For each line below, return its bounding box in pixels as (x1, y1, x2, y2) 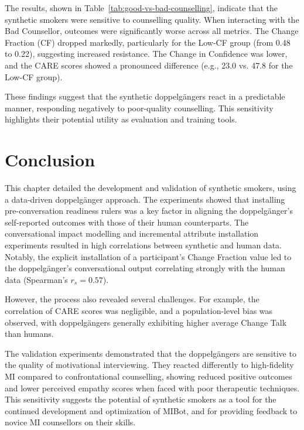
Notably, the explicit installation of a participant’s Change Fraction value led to (5, 250, 292, 262)
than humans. (5, 327, 54, 340)
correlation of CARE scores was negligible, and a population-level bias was (5, 305, 273, 316)
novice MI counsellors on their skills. (5, 416, 136, 428)
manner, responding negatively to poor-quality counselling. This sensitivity (5, 101, 274, 114)
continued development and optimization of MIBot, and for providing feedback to (5, 404, 298, 417)
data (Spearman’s (5, 273, 68, 285)
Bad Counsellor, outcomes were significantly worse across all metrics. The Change (5, 25, 299, 37)
